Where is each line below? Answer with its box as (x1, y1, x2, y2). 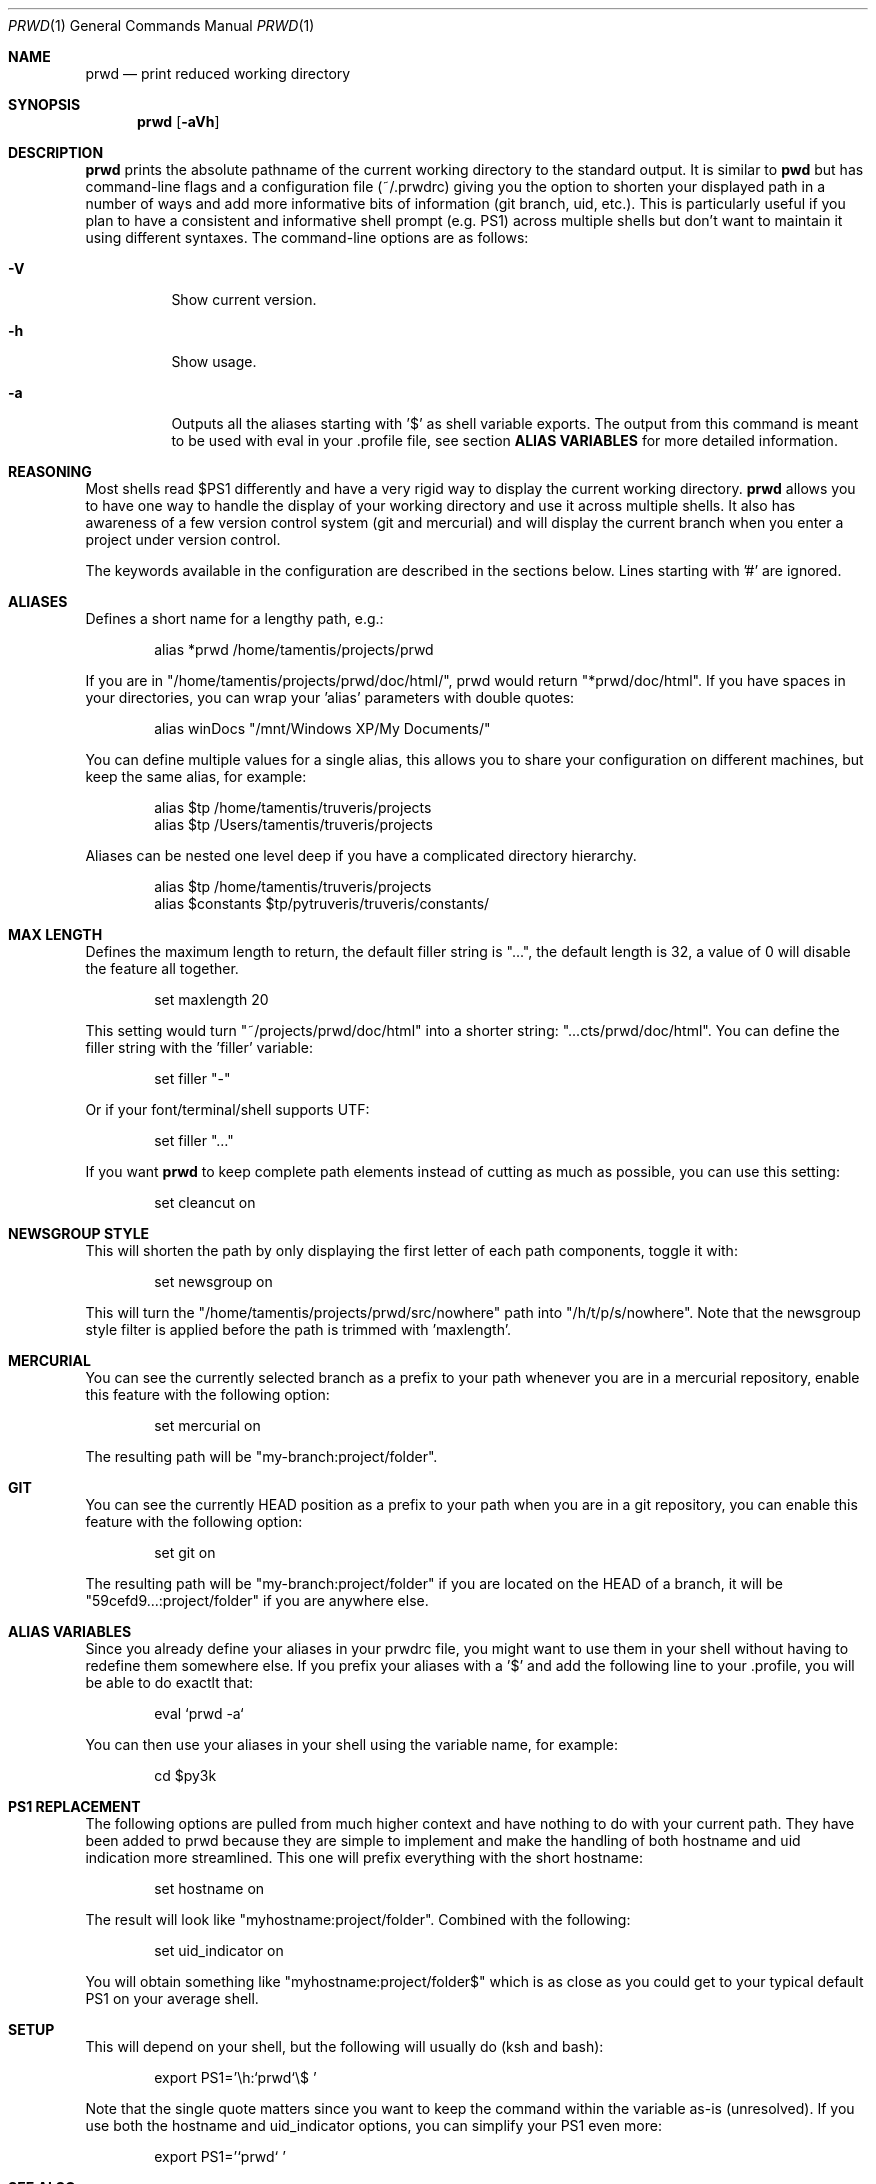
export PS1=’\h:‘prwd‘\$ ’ (154, 2069, 317, 2086)
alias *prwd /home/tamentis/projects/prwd (154, 641, 434, 658)
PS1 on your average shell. (85, 1990, 259, 2007)
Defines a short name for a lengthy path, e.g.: (85, 610, 384, 627)
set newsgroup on (154, 1273, 273, 1290)
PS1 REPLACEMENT (8, 1798, 141, 1815)
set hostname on (154, 1880, 265, 1897)
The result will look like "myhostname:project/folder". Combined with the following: (85, 1911, 631, 1928)
